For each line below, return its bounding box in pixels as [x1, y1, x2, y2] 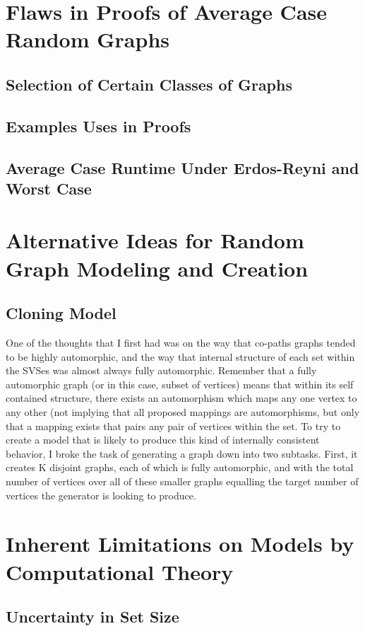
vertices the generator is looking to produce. [6, 487, 196, 502]
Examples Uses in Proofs [6, 115, 191, 137]
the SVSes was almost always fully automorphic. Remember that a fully [6, 363, 317, 378]
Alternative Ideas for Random [6, 226, 304, 255]
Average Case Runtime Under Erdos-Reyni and [6, 156, 359, 178]
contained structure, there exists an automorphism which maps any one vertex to [6, 390, 357, 405]
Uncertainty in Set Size [6, 606, 179, 627]
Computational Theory [6, 557, 234, 586]
